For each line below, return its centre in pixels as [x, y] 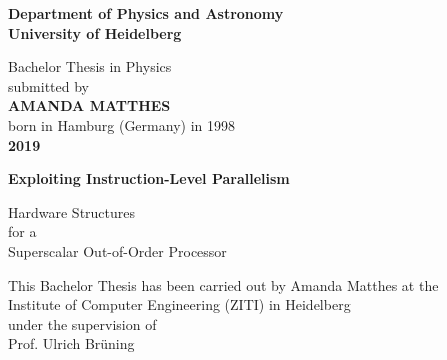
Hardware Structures [72, 211]
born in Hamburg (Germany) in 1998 [121, 124]
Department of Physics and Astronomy [146, 13]
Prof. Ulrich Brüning [71, 343]
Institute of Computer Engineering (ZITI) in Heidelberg [179, 304]
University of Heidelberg [95, 32]
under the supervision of [82, 323]
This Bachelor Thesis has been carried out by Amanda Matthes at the [223, 284]
